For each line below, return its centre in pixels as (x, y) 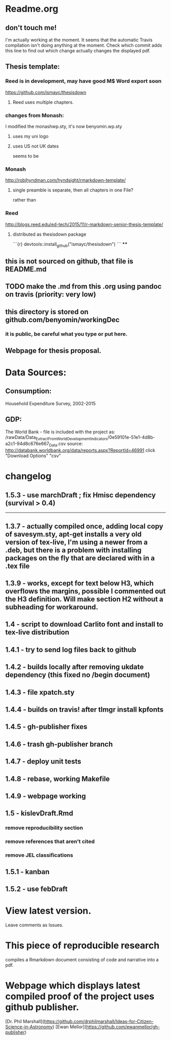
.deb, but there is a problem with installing (73, 550)
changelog (28, 476)
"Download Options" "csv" (33, 456)
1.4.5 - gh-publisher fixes (46, 727)
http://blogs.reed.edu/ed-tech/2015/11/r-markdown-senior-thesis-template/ (84, 224)
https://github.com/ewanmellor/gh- (123, 1027)
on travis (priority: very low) (51, 294)
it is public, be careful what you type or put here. (66, 334)
